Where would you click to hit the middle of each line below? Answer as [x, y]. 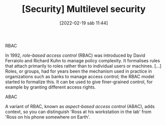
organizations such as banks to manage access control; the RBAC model [80, 76]
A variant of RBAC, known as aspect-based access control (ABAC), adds [80, 106]
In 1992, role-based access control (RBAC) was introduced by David [75, 55]
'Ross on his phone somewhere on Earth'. [48, 117]
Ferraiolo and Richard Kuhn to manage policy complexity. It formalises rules [83, 60]
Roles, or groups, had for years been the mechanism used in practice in [79, 71]
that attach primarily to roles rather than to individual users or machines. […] [83, 66]
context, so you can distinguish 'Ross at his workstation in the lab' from [78, 112]
